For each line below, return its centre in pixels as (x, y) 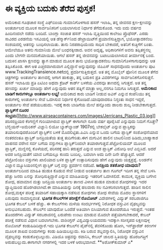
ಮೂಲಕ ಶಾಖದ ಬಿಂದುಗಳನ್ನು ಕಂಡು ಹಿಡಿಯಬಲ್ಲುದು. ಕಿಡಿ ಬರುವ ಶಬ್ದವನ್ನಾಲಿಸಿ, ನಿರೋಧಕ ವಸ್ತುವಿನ (74, 231)
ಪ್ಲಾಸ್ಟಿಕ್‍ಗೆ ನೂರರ (17, 110)
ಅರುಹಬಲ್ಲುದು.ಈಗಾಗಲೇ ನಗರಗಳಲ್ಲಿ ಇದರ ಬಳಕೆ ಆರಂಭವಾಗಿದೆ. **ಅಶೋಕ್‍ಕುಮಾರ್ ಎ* (69, 242)
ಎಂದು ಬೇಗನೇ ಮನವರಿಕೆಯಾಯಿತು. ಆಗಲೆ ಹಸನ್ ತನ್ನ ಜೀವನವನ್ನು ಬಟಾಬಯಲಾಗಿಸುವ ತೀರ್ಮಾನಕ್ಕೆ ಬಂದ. (80, 55)
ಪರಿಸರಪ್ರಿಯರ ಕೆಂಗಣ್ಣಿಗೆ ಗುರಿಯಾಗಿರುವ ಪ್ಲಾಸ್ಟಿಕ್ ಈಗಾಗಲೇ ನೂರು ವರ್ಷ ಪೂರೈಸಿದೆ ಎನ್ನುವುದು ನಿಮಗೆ (75, 121)
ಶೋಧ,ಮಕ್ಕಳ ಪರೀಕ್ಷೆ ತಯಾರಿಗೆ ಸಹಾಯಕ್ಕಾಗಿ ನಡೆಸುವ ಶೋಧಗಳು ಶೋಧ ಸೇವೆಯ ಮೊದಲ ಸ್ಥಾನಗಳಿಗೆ (76, 192)
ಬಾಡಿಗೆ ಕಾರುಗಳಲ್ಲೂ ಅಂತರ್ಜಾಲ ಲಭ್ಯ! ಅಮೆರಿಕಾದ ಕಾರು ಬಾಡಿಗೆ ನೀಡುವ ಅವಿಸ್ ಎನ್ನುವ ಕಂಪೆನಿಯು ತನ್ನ (78, 94)
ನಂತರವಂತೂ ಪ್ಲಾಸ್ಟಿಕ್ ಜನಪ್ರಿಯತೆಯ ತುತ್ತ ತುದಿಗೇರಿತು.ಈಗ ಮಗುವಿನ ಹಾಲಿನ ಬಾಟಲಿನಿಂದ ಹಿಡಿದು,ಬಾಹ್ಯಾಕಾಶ (81, 138)
